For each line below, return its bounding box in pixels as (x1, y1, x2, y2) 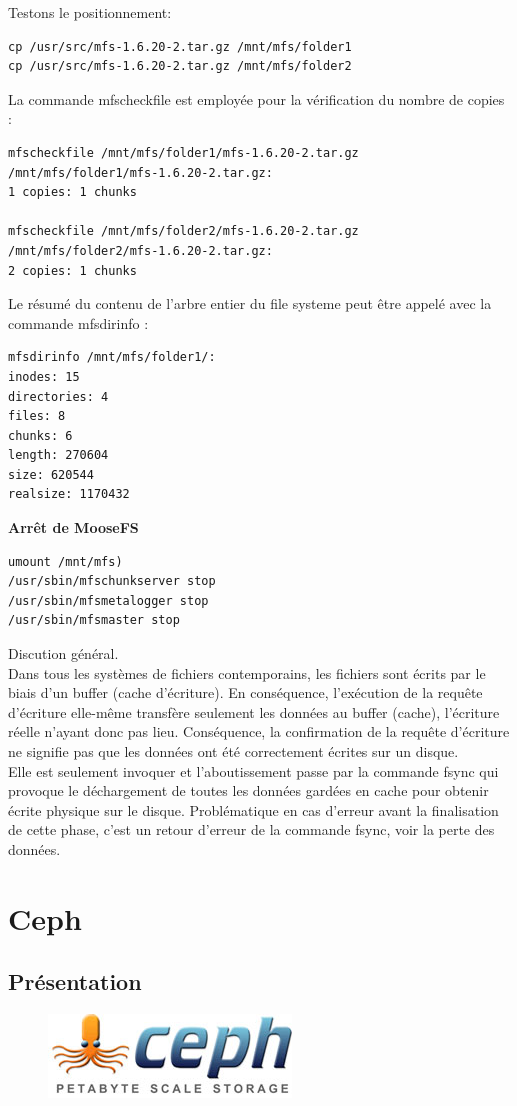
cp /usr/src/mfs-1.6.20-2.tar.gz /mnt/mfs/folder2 (8, 59, 352, 74)
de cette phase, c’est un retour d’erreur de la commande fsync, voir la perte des (8, 819, 495, 840)
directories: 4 (8, 389, 109, 404)
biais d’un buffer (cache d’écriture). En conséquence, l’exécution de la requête (8, 682, 483, 703)
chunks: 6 (8, 428, 73, 443)
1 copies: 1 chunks (8, 185, 137, 200)
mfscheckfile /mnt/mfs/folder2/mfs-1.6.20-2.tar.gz (8, 224, 359, 239)
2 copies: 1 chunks (8, 263, 137, 278)
